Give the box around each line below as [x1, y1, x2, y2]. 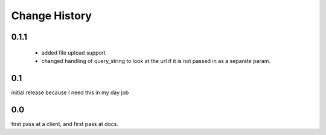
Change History [11, 9, 92, 22]
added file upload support [41, 49, 106, 56]
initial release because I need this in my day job [11, 89, 129, 96]
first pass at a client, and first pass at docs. [11, 120, 119, 127]
